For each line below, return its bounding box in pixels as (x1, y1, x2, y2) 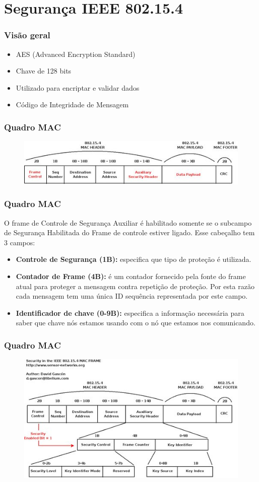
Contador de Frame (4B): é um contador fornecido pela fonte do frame (16, 271, 246, 282)
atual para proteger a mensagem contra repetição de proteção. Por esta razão (16, 281, 254, 291)
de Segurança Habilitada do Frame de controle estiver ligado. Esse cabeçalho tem (4, 227, 255, 238)
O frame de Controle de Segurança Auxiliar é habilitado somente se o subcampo (4, 217, 252, 228)
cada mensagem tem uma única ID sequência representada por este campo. (16, 291, 248, 301)
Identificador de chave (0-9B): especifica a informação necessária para (16, 307, 244, 318)
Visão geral (4, 29, 50, 41)
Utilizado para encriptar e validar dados (16, 82, 140, 93)
